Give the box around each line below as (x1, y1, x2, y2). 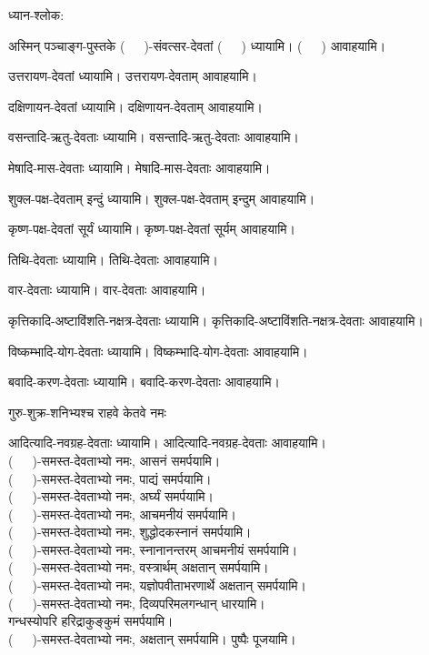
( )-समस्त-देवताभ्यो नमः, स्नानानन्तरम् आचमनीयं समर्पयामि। (8, 539, 298, 559)
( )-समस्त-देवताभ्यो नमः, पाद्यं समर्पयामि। (8, 469, 212, 488)
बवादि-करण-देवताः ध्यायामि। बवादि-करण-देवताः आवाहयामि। (8, 372, 280, 391)
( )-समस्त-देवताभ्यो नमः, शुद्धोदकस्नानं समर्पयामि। (8, 522, 252, 541)
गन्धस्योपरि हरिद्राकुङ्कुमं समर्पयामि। (8, 611, 174, 630)
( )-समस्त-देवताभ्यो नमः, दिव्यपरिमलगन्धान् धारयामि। (8, 593, 265, 612)
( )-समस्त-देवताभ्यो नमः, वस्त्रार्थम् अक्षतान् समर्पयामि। (8, 558, 269, 577)
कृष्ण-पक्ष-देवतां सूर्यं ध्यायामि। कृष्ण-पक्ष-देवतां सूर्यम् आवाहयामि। (8, 219, 295, 238)
